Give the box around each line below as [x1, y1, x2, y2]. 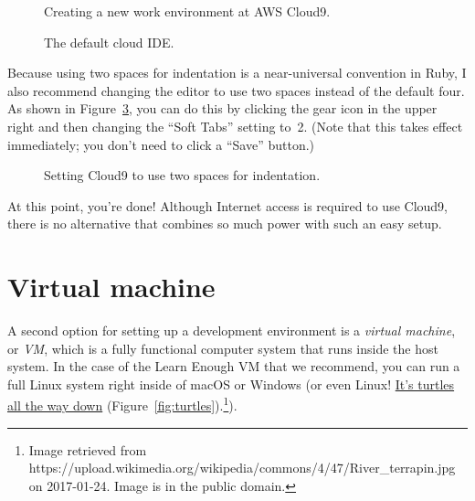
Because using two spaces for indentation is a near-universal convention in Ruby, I [7, 63, 467, 82]
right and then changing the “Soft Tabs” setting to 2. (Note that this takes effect [7, 116, 463, 135]
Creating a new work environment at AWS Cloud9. [44, 2, 331, 20]
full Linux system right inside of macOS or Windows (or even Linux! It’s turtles [7, 374, 455, 393]
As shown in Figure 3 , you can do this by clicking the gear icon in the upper [7, 99, 438, 118]
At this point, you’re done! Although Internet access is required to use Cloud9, [7, 196, 448, 215]
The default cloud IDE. [44, 32, 174, 51]
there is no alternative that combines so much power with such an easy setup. [7, 214, 442, 233]
